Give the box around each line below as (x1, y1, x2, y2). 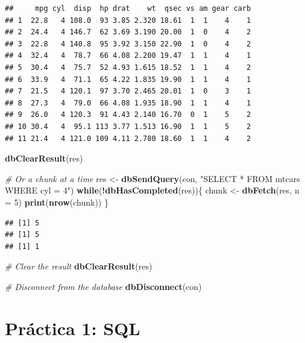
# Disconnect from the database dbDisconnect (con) (5, 280, 202, 292)
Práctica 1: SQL (5, 315, 140, 340)
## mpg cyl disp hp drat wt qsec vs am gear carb (5, 4, 251, 13)
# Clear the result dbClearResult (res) (5, 260, 152, 272)
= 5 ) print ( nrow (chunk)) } (5, 195, 108, 208)
